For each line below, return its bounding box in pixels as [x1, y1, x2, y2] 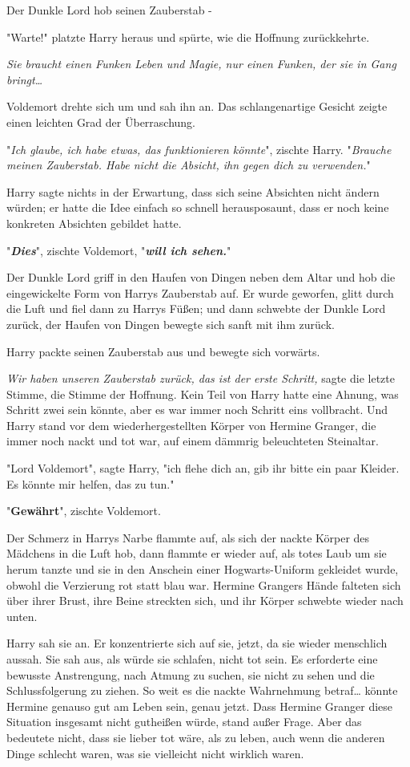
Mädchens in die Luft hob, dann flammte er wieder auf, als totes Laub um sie [6, 545, 387, 562]
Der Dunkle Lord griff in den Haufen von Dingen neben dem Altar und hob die [6, 269, 396, 286]
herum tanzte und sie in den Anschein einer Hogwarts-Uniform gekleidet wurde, [6, 561, 399, 578]
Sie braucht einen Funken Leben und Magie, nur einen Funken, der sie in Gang [6, 55, 396, 72]
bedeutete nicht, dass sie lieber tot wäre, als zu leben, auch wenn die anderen [6, 728, 385, 745]
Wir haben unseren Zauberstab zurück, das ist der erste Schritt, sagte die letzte [6, 370, 395, 387]
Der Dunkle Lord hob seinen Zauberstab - [6, 2, 212, 18]
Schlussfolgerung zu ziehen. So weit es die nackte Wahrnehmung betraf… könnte [6, 682, 398, 699]
